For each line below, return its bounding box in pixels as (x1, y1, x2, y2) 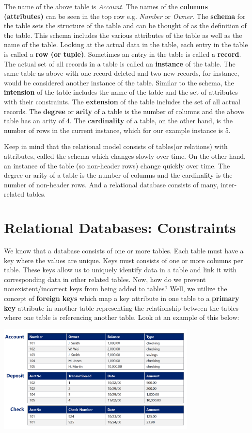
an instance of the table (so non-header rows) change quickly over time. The (4, 160, 230, 170)
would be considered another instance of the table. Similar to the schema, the (4, 77, 234, 87)
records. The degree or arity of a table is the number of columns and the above (4, 106, 244, 116)
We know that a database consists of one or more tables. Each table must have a (4, 246, 244, 255)
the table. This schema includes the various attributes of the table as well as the (4, 30, 242, 40)
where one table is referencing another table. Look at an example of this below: (4, 312, 239, 322)
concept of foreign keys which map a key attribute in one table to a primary (4, 293, 239, 303)
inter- (220, 179, 237, 189)
